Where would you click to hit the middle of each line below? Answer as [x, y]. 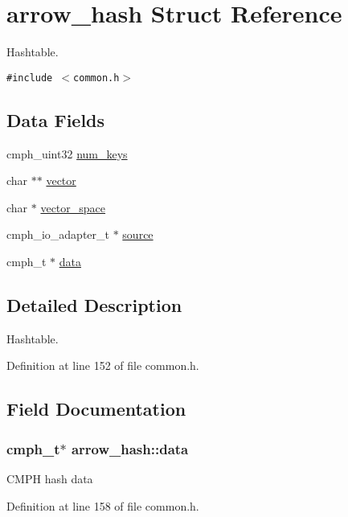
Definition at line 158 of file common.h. [103, 505]
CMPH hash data [50, 478]
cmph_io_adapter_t [58, 234]
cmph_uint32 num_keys [67, 153]
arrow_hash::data [130, 448]
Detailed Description [94, 304]
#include [30, 78]
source [138, 234]
